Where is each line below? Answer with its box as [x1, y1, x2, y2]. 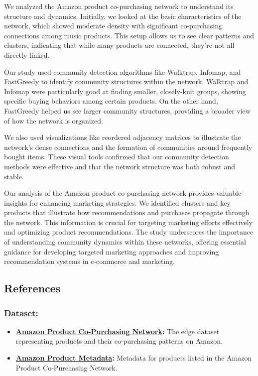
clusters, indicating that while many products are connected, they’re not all [4, 40, 235, 50]
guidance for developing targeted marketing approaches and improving [4, 246, 219, 256]
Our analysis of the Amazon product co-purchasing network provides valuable [4, 188, 242, 198]
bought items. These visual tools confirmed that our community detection [4, 151, 229, 162]
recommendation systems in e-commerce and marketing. [4, 256, 175, 266]
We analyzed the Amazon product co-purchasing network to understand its [4, 1, 234, 11]
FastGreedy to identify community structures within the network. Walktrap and [4, 76, 249, 87]
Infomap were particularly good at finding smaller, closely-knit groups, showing [4, 86, 246, 96]
